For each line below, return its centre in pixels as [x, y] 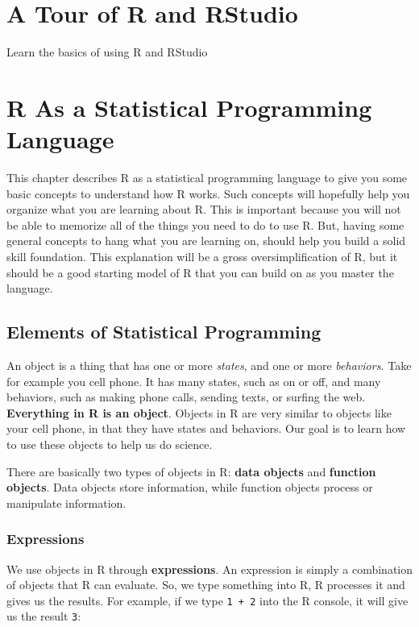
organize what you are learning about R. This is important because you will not [204, 209]
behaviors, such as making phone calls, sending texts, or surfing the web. [186, 397]
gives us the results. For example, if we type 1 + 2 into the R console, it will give [207, 600]
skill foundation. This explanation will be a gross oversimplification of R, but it [202, 256]
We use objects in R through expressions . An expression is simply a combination [210, 569]
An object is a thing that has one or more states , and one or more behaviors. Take [209, 365]
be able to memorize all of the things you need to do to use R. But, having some [205, 224]
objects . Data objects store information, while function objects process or [190, 487]
